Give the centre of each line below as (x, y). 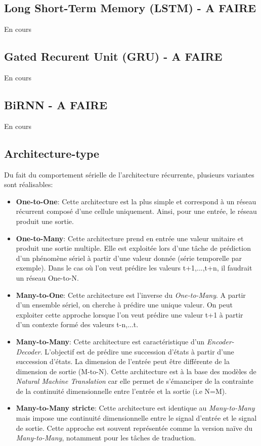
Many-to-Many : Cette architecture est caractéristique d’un (110, 341)
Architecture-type (52, 153)
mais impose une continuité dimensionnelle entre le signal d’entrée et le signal (136, 418)
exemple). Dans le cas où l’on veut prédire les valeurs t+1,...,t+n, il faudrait (134, 268)
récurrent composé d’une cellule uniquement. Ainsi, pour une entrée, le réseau (136, 211)
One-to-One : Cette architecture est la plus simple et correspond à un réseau (136, 201)
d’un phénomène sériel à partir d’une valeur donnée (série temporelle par (129, 258)
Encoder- (220, 341)
